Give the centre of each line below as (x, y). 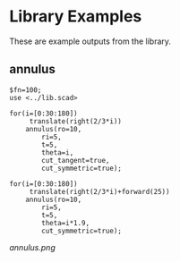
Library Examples (76, 17)
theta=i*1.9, (66, 223)
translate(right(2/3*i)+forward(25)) (99, 191)
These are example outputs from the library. (90, 41)
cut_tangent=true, (76, 160)
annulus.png (32, 247)
